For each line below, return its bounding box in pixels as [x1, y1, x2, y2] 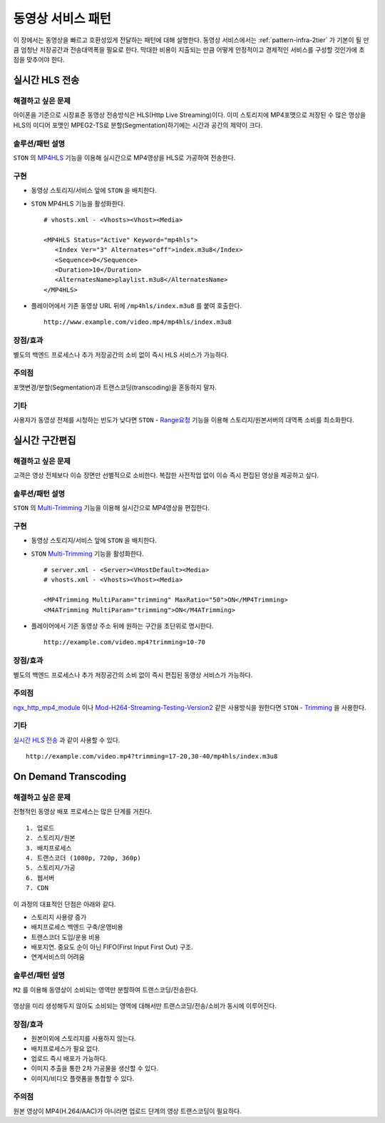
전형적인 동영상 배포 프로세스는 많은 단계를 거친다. [13, 807, 153, 816]
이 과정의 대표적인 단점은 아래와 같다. [13, 900, 116, 908]
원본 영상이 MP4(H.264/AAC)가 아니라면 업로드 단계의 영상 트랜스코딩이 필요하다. [13, 1107, 242, 1115]
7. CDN [26, 884, 49, 892]
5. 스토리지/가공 [26, 864, 76, 872]
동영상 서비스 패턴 [13, 11, 112, 26]
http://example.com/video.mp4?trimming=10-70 [43, 639, 206, 646]
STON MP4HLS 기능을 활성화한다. [31, 199, 125, 208]
